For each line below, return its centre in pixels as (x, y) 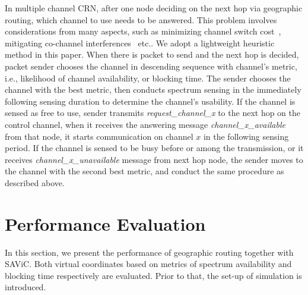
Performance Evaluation (105, 223)
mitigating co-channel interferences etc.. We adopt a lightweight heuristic (140, 43)
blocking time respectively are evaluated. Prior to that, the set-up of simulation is (153, 275)
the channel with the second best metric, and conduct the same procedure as (145, 171)
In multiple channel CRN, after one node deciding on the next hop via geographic (154, 8)
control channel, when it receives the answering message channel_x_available (145, 124)
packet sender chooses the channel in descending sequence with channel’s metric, (151, 66)
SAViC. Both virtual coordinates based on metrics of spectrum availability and (148, 264)
